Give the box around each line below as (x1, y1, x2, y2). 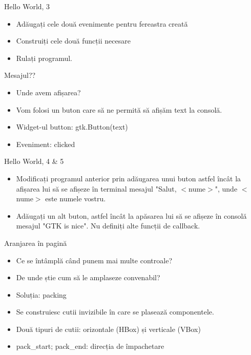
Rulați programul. (16, 52, 72, 63)
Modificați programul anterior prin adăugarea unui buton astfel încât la (16, 173, 241, 183)
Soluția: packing (16, 289, 67, 300)
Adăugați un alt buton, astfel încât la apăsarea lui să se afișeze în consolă (16, 210, 247, 221)
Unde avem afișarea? (16, 87, 81, 97)
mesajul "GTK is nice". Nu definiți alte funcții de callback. (16, 220, 200, 231)
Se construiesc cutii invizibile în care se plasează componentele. (16, 306, 214, 317)
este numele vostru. (45, 193, 106, 204)
